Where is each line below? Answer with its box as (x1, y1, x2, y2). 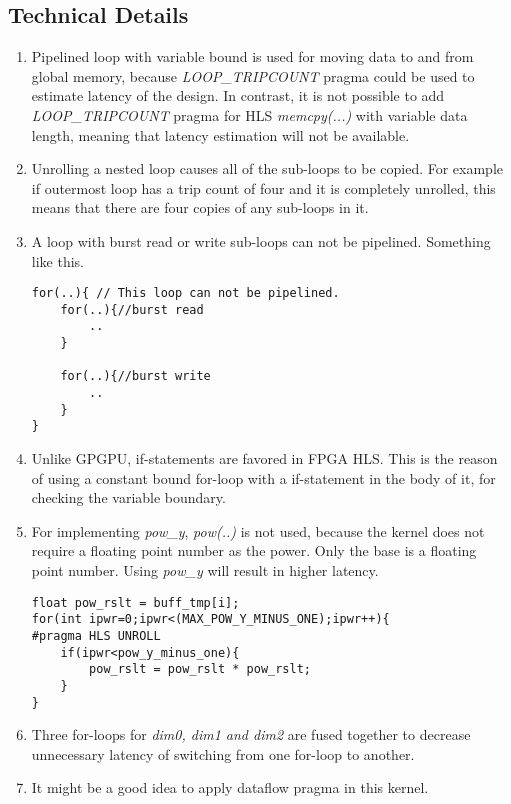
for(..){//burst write (60, 369, 211, 384)
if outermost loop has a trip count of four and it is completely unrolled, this (31, 177, 496, 198)
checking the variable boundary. (31, 487, 226, 508)
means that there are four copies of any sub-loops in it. (31, 197, 369, 218)
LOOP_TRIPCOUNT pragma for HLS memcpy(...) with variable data (31, 104, 468, 125)
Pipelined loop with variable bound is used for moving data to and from (31, 46, 474, 67)
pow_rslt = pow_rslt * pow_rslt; (89, 662, 311, 677)
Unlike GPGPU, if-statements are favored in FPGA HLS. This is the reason (31, 448, 498, 469)
